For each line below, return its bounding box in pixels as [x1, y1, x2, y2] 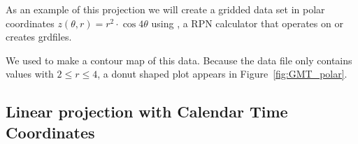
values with [6, 66, 54, 81]
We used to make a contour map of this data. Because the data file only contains [6, 52, 352, 67]
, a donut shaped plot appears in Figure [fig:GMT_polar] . [97, 66, 348, 81]
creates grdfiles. [6, 29, 72, 44]
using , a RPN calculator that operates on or [151, 15, 343, 30]
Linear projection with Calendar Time [6, 101, 288, 122]
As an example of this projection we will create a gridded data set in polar [6, 2, 325, 16]
